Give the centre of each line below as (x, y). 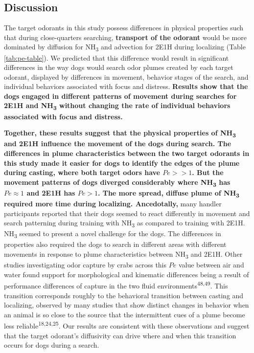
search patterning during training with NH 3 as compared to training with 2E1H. (125, 223)
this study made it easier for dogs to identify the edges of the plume (122, 163)
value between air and (211, 265)
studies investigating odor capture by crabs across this (85, 265)
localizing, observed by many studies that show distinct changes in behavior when (127, 305)
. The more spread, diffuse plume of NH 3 (168, 193)
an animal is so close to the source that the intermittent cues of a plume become (125, 314)
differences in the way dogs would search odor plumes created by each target (119, 67)
